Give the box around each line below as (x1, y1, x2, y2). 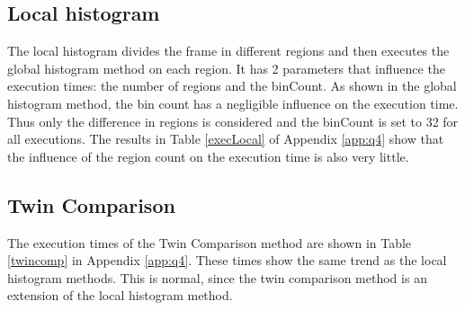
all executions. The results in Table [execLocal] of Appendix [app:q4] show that (7, 129, 444, 148)
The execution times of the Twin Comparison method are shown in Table (7, 233, 412, 252)
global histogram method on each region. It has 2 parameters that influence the (7, 58, 445, 77)
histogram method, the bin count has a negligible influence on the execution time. (7, 93, 459, 112)
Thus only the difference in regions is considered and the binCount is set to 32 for (7, 111, 459, 130)
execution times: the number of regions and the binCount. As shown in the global (7, 76, 457, 95)
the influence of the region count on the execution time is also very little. (7, 146, 409, 165)
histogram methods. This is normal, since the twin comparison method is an (7, 268, 427, 287)
